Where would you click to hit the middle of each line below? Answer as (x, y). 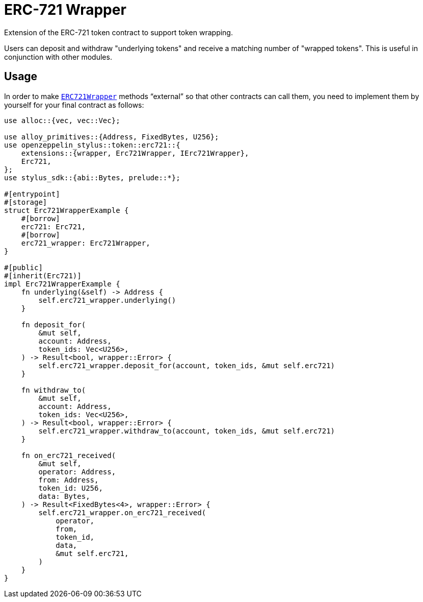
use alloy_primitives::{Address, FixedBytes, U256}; (112, 137)
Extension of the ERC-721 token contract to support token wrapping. (118, 32)
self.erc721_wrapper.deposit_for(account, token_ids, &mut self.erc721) (187, 365)
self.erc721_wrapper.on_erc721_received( (122, 512)
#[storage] (26, 202)
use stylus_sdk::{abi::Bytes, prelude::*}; (92, 177)
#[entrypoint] (32, 194)
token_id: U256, (71, 488)
